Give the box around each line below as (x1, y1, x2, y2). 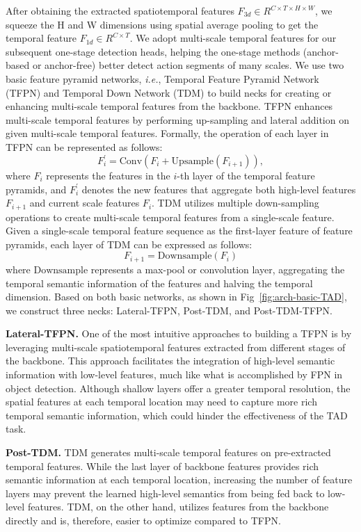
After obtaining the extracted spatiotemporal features (6, 3, 234, 17)
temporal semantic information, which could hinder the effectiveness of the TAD (6, 408, 348, 422)
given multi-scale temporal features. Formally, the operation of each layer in (6, 126, 329, 140)
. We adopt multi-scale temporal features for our (129, 31, 337, 45)
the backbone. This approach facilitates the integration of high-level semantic (6, 353, 335, 368)
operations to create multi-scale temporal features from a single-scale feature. (6, 209, 335, 224)
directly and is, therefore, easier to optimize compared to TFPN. (6, 513, 281, 527)
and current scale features (29, 195, 140, 210)
